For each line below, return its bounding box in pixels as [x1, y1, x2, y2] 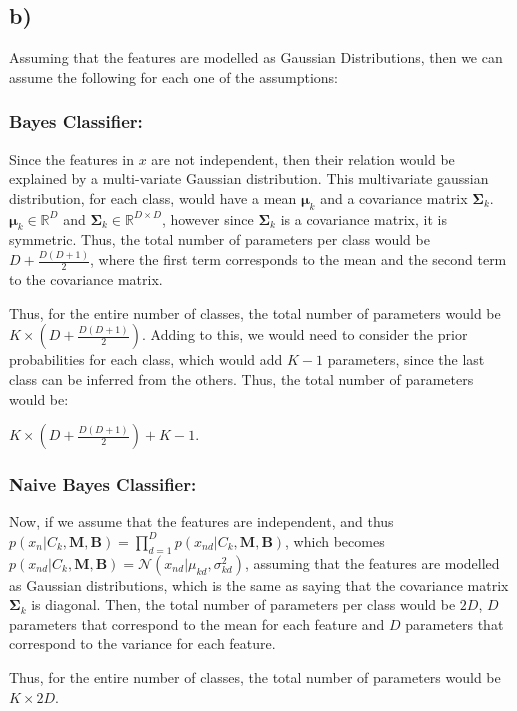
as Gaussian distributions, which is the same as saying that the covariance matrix [9, 574, 509, 595]
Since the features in [9, 148, 134, 169]
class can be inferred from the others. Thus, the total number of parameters [9, 368, 474, 389]
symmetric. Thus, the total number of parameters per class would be [9, 229, 430, 250]
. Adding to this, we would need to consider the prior [141, 324, 468, 345]
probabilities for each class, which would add [9, 349, 283, 370]
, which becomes [285, 530, 385, 551]
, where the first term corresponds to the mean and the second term [90, 249, 507, 270]
